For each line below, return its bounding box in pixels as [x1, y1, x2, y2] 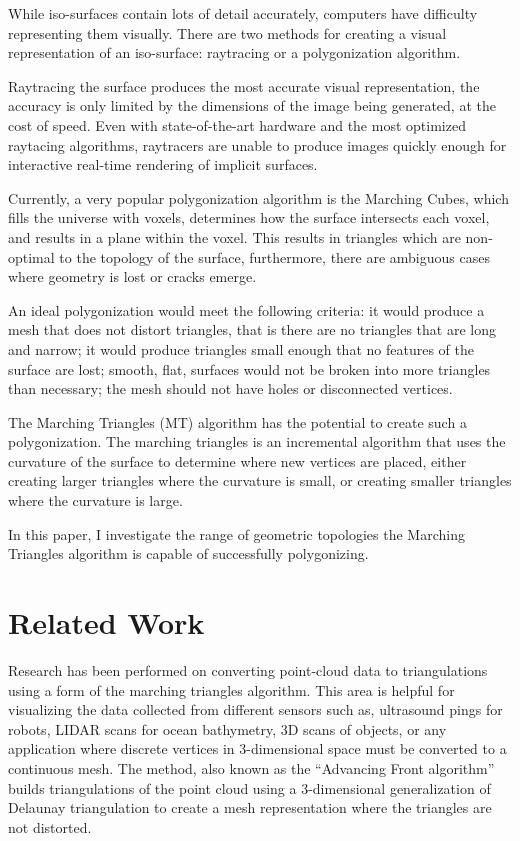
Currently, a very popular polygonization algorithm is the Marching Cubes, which [8, 187, 509, 208]
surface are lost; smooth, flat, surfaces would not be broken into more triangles [8, 358, 491, 379]
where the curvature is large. [8, 490, 183, 511]
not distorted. [8, 816, 92, 837]
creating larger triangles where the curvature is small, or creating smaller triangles [8, 470, 512, 491]
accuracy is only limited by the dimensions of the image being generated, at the [8, 95, 496, 116]
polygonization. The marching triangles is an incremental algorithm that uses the [8, 431, 506, 452]
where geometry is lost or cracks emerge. [8, 266, 257, 287]
